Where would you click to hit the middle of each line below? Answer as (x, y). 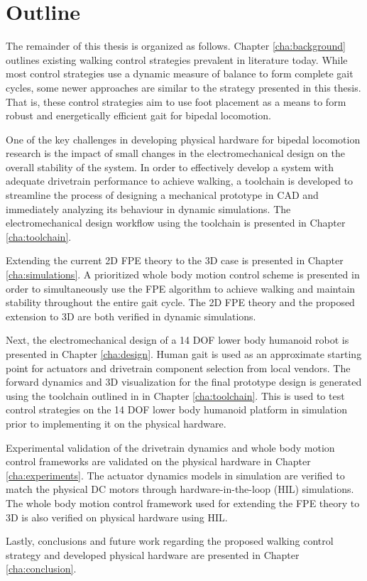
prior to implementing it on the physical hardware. (116, 423)
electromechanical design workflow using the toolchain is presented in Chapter (176, 223)
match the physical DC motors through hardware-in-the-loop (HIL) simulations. (180, 489)
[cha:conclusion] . (41, 569)
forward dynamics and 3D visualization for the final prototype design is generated (184, 382)
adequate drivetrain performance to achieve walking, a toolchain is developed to (180, 181)
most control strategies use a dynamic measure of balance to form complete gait (180, 74)
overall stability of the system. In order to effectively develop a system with (170, 167)
